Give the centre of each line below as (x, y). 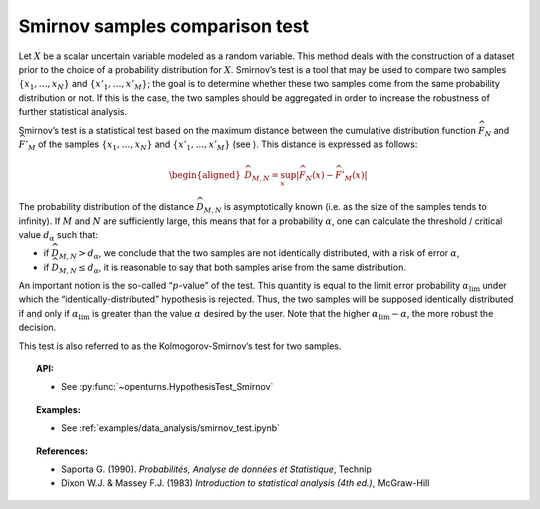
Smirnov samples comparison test (164, 26)
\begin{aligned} (205, 175)
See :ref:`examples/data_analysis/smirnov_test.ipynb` (170, 428)
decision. (37, 327)
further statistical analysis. (73, 112)
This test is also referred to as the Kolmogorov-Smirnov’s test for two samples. (180, 346)
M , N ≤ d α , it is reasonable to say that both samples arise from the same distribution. (232, 268)
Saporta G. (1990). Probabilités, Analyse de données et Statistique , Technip (216, 469)
